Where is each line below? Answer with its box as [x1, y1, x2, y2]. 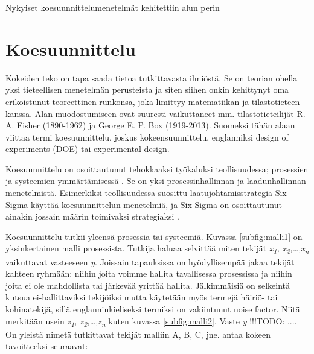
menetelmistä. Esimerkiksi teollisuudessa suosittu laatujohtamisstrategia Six [5, 186, 287, 199]
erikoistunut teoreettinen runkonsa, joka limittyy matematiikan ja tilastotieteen [5, 95, 300, 107]
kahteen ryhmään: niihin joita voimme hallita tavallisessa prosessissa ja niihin [5, 267, 292, 280]
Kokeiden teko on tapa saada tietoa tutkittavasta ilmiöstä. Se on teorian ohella [5, 71, 298, 84]
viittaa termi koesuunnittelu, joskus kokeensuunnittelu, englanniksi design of [5, 130, 289, 143]
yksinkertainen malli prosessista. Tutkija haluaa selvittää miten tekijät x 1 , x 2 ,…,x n [5, 242, 309, 256]
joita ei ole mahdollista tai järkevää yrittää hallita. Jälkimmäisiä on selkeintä [5, 279, 290, 291]
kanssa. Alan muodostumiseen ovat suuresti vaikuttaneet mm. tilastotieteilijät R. [5, 107, 306, 119]
